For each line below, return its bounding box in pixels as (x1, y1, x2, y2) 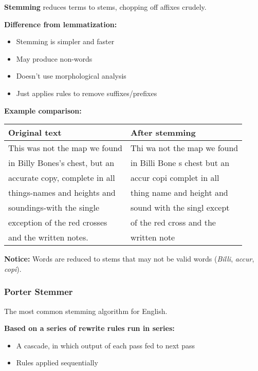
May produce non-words (16, 53, 93, 64)
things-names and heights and (8, 187, 116, 199)
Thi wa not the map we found (130, 142, 238, 154)
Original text (8, 126, 62, 139)
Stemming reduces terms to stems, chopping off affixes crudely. (4, 2, 207, 12)
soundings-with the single (8, 201, 100, 214)
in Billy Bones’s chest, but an (8, 157, 115, 169)
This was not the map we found (8, 142, 122, 154)
